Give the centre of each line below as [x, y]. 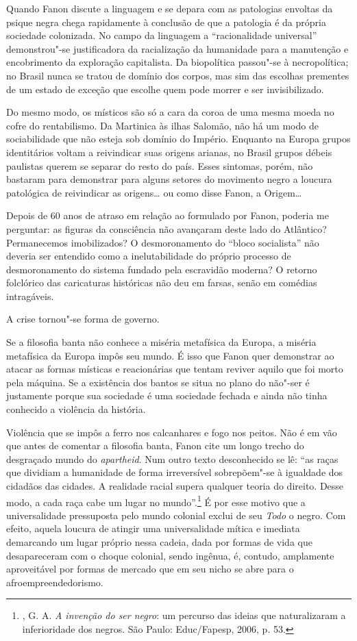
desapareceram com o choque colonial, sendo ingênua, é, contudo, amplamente [170, 555]
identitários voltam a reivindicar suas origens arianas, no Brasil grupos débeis [169, 152]
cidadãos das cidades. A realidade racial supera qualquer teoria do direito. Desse [175, 486]
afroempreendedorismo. [55, 582]
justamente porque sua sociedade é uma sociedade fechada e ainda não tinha [167, 395]
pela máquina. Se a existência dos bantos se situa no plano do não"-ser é [158, 382]
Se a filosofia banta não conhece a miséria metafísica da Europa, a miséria [161, 342]
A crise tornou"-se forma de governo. [83, 319]
